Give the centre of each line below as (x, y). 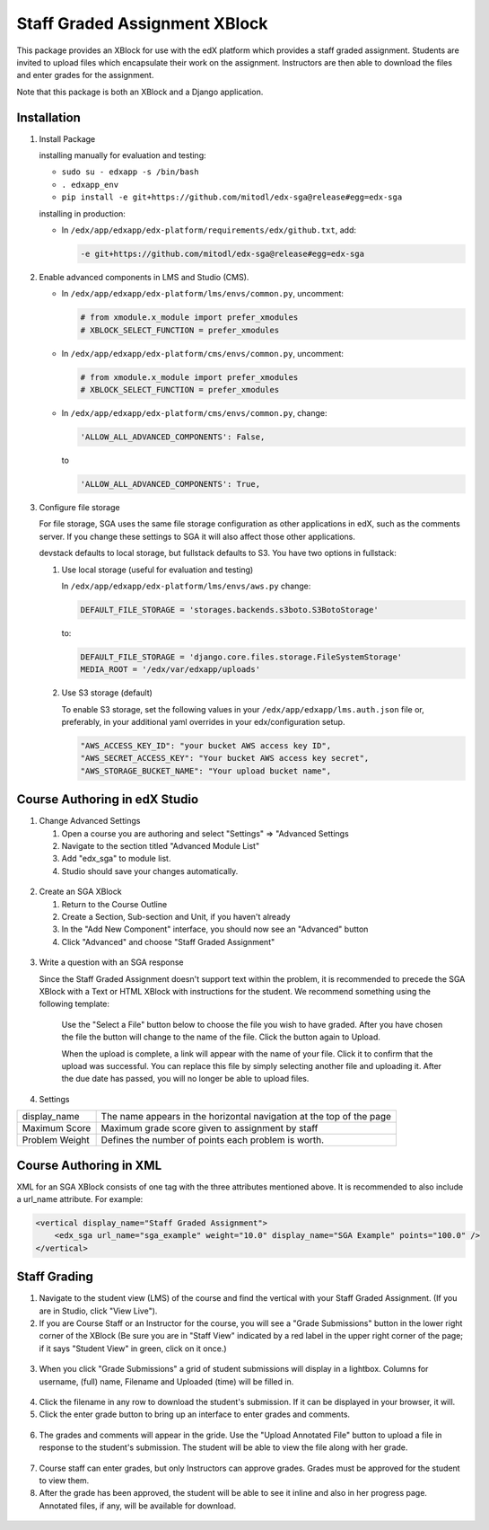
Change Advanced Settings (90, 821)
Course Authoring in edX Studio (108, 800)
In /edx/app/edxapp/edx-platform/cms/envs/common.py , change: (194, 413)
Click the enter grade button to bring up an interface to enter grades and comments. (194, 1414)
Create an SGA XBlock (80, 892)
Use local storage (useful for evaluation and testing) (157, 570)
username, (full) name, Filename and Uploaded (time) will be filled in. (166, 1381)
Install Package (67, 138)
